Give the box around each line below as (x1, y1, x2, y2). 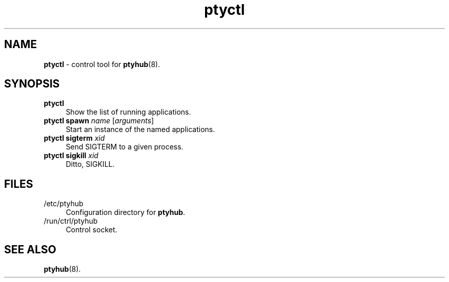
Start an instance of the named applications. (66, 125, 215, 134)
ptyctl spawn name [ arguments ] (44, 116, 154, 125)
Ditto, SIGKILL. (66, 160, 115, 169)
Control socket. (66, 225, 117, 234)
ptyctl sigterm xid (44, 134, 105, 143)
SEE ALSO (4, 243, 56, 256)
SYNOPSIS (4, 77, 60, 91)
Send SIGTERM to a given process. (66, 142, 183, 151)
